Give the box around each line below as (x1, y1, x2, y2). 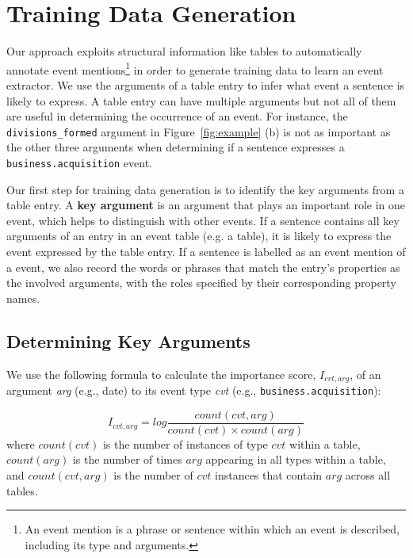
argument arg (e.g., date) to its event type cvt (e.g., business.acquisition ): (6, 382, 381, 399)
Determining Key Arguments (6, 328, 250, 353)
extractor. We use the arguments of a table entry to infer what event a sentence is (6, 76, 405, 93)
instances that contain (214, 466, 323, 483)
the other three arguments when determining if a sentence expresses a (6, 139, 345, 155)
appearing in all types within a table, (205, 451, 386, 468)
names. (6, 289, 40, 306)
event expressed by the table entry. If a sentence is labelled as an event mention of (6, 243, 406, 260)
